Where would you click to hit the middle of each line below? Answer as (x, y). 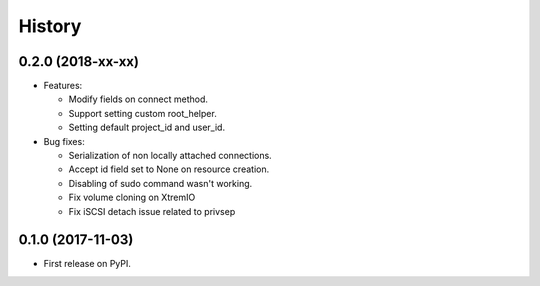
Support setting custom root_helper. (142, 113)
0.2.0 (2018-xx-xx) (79, 61)
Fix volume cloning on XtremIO (132, 197)
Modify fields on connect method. (138, 99)
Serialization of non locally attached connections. (170, 156)
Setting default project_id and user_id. (146, 127)
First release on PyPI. (87, 264)
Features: (63, 86)
